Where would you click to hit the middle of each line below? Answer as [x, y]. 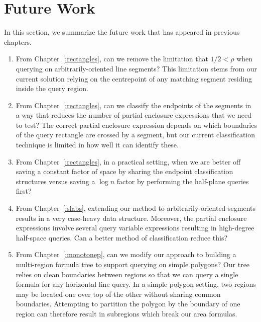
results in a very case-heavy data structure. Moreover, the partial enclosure [131, 218]
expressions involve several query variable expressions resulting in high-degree [135, 228]
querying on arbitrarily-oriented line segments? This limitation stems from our [136, 68]
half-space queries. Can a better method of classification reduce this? [122, 237]
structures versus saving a [55, 181]
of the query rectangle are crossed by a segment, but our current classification [136, 135]
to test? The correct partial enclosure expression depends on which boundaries [136, 125]
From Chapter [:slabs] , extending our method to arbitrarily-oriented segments [136, 208]
